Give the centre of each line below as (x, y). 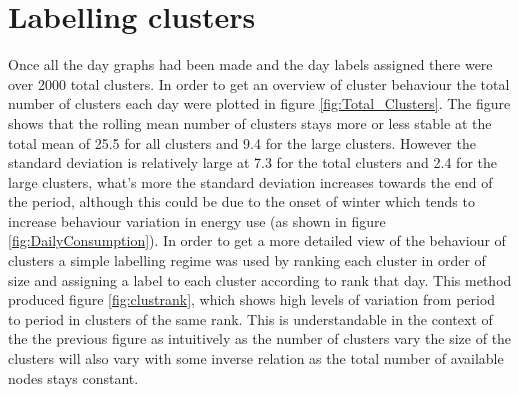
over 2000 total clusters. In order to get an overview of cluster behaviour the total (259, 83)
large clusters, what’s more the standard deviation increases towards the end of (250, 181)
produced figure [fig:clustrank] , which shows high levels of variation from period (252, 299)
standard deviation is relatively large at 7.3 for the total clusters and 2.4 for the (253, 162)
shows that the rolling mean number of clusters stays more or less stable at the (250, 122)
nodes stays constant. (73, 377)
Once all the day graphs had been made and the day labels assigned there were (250, 64)
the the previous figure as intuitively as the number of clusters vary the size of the (260, 338)
